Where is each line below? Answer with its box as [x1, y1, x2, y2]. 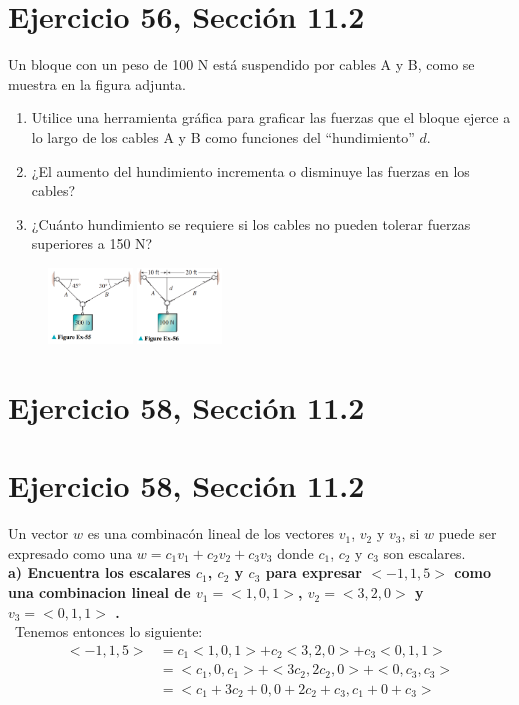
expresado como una [8, 542, 133, 563]
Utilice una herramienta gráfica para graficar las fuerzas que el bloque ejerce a [31, 107, 511, 128]
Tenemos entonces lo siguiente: [14, 621, 203, 642]
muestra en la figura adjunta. [8, 73, 186, 94]
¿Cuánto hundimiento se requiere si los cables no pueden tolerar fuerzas [31, 213, 471, 234]
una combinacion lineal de [8, 582, 191, 603]
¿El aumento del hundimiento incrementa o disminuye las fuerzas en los [31, 160, 470, 181]
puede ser [438, 523, 497, 544]
